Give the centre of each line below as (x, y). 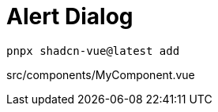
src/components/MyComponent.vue (101, 74)
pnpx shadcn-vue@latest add (93, 51)
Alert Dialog (70, 16)
